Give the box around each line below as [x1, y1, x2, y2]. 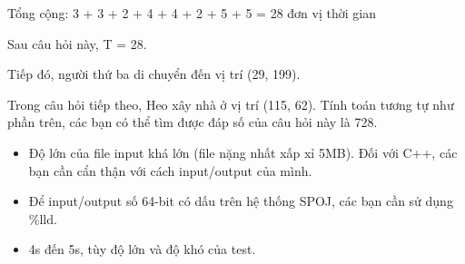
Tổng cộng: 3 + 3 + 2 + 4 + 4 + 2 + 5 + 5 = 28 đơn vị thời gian [7, 4, 376, 22]
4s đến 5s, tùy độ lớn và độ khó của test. [28, 240, 256, 259]
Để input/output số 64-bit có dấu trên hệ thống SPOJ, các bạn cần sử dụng [28, 191, 453, 210]
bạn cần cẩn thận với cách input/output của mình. [28, 161, 312, 180]
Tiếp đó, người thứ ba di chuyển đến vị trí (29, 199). [7, 64, 301, 83]
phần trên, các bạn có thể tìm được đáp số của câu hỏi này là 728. [7, 112, 378, 132]
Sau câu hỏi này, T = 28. [7, 34, 147, 53]
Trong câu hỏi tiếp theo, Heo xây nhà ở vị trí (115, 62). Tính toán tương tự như [7, 94, 454, 113]
